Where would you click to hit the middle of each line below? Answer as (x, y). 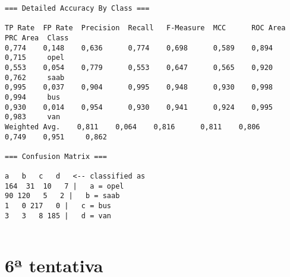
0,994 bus (33, 97)
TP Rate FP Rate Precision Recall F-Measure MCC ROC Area (145, 28)
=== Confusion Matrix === (56, 156)
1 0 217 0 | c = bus (58, 206)
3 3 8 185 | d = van (58, 216)
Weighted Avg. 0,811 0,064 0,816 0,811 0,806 (133, 127)
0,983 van (33, 117)
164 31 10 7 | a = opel (64, 186)
